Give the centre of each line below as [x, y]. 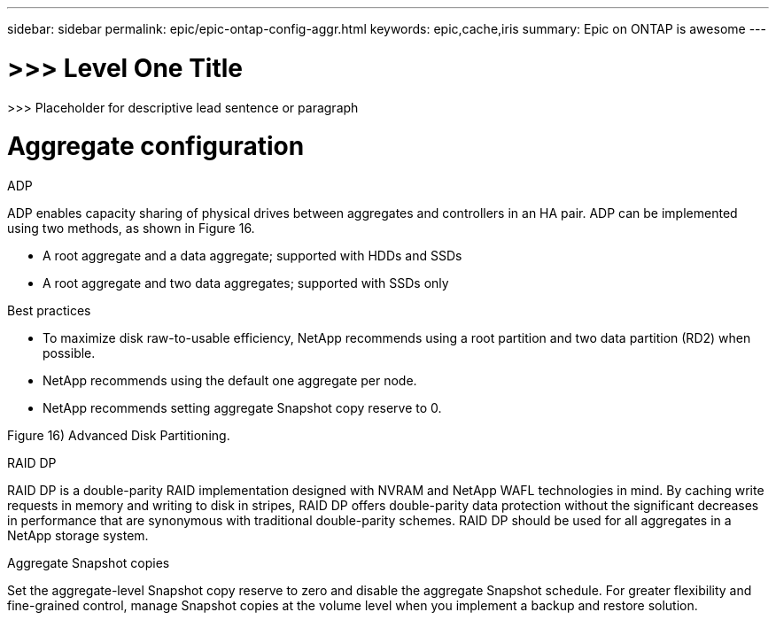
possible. [69, 353]
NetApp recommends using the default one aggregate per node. [230, 380]
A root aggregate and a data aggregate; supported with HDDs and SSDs [252, 256]
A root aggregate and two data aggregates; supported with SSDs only [246, 283]
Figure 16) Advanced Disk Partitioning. [119, 435]
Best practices [49, 310]
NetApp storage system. [78, 535]
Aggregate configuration [156, 147]
